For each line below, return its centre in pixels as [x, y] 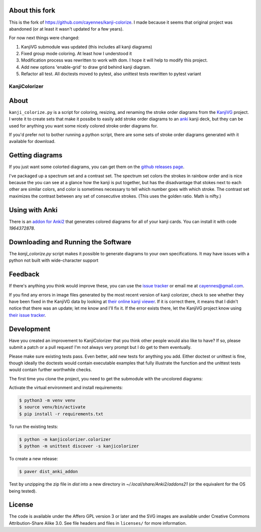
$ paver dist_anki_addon [49, 472]
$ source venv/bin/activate [52, 407]
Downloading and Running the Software [70, 242]
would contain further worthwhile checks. [50, 370]
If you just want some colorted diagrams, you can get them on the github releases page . [97, 167]
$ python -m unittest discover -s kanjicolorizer [79, 446]
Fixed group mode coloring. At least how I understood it [77, 54]
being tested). [23, 491]
